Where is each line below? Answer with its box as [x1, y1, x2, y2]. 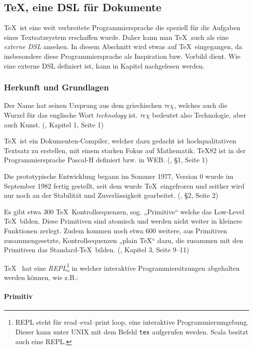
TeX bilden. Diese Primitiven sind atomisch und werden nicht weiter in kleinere [4, 216, 242, 226]
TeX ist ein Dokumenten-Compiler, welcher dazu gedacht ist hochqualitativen [4, 136, 236, 146]
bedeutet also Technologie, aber [152, 109, 246, 120]
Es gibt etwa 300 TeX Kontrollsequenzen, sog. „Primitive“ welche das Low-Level [4, 206, 245, 216]
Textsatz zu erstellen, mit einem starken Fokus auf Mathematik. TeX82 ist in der [4, 145, 246, 155]
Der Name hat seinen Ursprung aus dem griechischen [4, 100, 162, 110]
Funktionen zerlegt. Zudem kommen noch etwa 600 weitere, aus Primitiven [4, 225, 227, 235]
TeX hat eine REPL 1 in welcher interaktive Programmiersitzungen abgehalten [4, 261, 240, 273]
